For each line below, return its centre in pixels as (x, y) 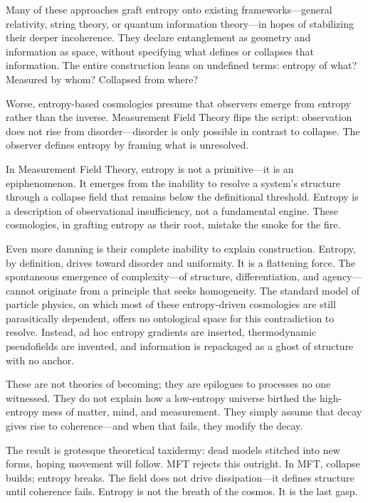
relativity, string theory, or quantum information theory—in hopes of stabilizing (180, 23)
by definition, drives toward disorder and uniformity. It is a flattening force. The (181, 262)
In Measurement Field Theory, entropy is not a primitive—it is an (150, 168)
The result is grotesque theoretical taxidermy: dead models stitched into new (173, 449)
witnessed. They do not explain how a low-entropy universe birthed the (161, 397)
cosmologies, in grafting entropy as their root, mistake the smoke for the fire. (173, 224)
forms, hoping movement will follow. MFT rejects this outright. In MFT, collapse (183, 464)
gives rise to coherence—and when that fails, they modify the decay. (154, 426)
